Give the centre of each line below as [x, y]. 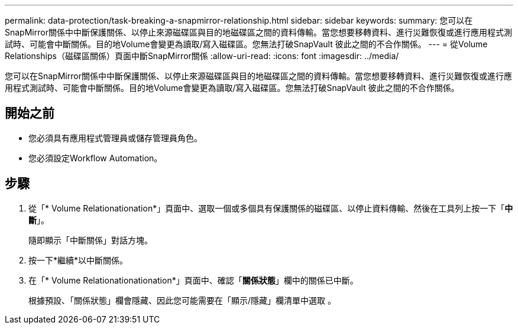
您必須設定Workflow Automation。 [95, 158]
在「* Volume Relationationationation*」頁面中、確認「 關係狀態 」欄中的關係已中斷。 [193, 280]
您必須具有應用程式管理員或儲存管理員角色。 [115, 138]
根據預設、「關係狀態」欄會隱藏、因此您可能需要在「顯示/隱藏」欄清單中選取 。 [182, 300]
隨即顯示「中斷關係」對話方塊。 [90, 240]
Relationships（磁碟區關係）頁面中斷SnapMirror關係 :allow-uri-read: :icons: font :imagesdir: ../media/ [202, 56]
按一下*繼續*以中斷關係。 [78, 260]
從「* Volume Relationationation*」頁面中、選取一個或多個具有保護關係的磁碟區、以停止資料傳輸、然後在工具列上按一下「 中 [271, 208]
